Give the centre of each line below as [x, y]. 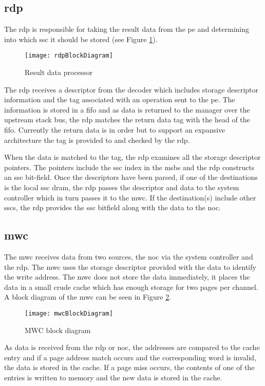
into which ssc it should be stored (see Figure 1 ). [81, 39]
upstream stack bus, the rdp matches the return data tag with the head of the [127, 120]
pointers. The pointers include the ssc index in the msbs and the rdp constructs [129, 167]
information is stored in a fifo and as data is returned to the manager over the [127, 109]
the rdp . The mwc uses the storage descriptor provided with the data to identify [130, 266]
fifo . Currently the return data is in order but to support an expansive [115, 130]
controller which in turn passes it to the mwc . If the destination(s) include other [130, 197]
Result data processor [59, 72]
